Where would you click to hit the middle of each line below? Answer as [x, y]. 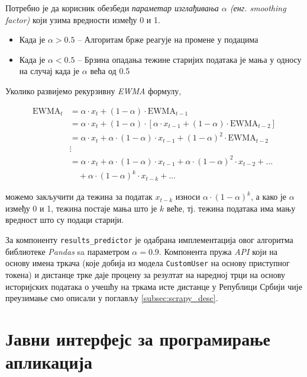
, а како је [269, 197]
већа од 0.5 [110, 71]
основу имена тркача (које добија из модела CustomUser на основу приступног [148, 263]
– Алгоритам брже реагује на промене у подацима [168, 39]
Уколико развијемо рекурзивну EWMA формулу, [93, 90]
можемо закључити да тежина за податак [79, 197]
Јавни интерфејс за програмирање [138, 338]
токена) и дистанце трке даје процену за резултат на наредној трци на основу [145, 274]
